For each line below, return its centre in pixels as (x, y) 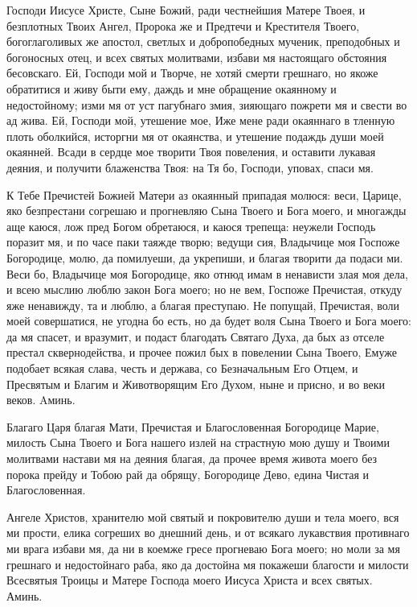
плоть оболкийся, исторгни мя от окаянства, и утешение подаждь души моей (195, 136)
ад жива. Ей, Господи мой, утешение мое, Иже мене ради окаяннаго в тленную (201, 120)
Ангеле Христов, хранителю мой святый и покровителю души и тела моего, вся (203, 516)
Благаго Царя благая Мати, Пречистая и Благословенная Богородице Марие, (193, 426)
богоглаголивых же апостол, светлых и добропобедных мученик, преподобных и (203, 41)
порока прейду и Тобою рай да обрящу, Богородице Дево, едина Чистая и (188, 474)
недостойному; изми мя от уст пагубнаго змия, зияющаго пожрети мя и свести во (207, 104)
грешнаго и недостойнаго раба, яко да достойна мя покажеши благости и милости (208, 564)
